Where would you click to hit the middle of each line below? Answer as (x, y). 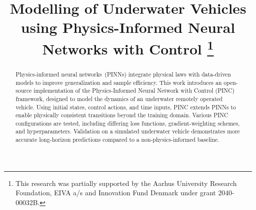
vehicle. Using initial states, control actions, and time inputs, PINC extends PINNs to (126, 107)
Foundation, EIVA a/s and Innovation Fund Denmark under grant (116, 193)
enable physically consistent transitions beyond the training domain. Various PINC (122, 115)
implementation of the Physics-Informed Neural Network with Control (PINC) (134, 91)
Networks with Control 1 (128, 47)
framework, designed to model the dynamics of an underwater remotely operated (119, 98)
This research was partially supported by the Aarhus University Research (126, 183)
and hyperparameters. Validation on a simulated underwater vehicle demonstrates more (128, 131)
